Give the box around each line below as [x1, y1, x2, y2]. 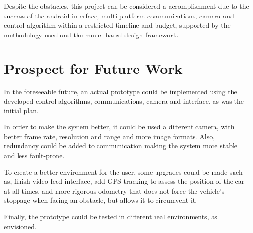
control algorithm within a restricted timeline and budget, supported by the [4, 20, 231, 30]
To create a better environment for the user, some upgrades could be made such [4, 166, 243, 177]
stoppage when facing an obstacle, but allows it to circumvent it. [4, 195, 197, 205]
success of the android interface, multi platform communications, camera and [4, 10, 234, 20]
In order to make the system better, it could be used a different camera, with [4, 122, 234, 132]
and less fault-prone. [4, 150, 65, 161]
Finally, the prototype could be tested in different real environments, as [4, 212, 217, 222]
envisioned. [4, 221, 37, 231]
